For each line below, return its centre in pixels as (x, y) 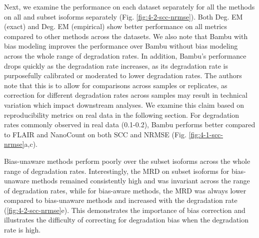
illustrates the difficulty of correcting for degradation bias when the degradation (126, 220)
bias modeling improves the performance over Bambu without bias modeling (121, 46)
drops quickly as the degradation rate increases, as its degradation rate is (116, 65)
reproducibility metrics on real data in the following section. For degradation (122, 114)
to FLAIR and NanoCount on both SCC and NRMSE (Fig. (95, 134)
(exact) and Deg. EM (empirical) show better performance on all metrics (115, 26)
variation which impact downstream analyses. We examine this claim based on (124, 104)
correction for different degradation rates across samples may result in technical (126, 95)
